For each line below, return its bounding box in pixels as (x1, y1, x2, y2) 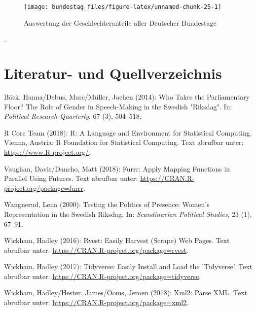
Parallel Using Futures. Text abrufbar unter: (4, 173, 138, 183)
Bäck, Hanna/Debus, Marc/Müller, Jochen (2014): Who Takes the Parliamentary (4, 91, 250, 102)
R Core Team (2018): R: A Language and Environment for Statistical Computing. (4, 127, 252, 138)
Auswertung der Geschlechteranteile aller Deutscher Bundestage (24, 17, 217, 28)
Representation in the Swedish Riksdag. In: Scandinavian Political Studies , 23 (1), (4, 208, 252, 219)
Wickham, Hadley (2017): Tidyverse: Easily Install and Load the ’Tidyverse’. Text (4, 261, 253, 272)
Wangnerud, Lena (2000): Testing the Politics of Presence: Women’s (4, 199, 210, 209)
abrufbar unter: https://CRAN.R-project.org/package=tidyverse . (4, 271, 201, 281)
